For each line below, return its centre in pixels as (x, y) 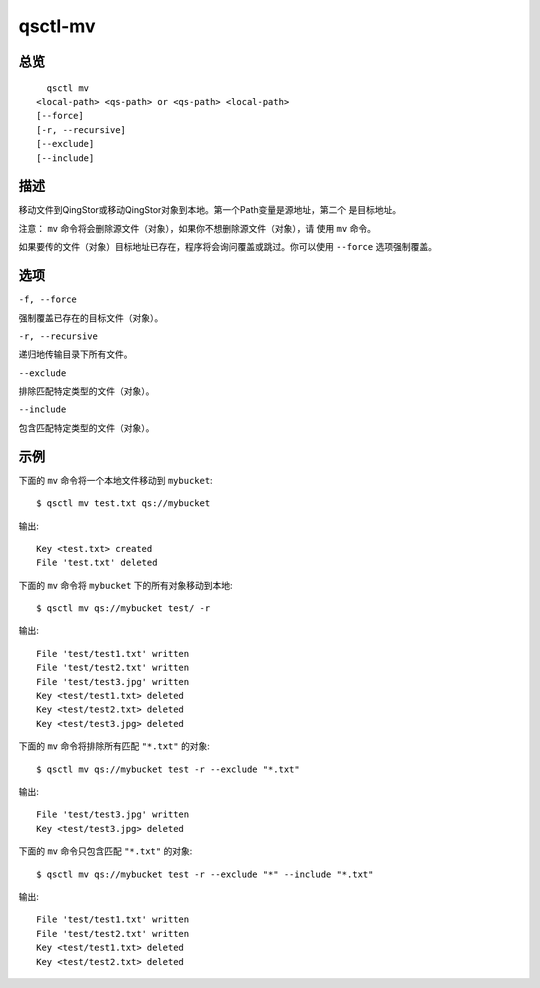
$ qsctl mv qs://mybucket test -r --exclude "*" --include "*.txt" (205, 874)
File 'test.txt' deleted (97, 563)
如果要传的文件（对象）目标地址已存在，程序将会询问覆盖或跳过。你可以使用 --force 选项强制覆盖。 (227, 247)
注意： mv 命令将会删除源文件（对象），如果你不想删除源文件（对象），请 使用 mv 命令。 (197, 228)
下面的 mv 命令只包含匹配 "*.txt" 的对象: (105, 851)
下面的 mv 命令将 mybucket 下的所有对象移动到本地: (126, 585)
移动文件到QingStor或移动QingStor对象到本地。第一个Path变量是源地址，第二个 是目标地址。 (210, 210)
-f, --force (47, 299)
